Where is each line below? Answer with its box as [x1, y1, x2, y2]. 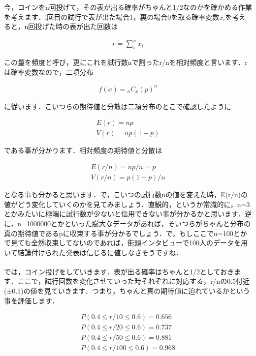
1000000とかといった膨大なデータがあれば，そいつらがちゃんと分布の [26, 218, 251, 228]
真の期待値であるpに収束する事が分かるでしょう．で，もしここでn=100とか [4, 228, 247, 238]
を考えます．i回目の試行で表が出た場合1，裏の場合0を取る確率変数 [4, 11, 220, 22]
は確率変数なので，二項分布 [4, 66, 94, 77]
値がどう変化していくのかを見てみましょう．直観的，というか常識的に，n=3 [4, 199, 250, 209]
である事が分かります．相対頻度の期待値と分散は [4, 145, 162, 155]
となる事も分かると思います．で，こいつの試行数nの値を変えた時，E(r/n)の [4, 189, 248, 200]
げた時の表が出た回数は [42, 21, 118, 31]
